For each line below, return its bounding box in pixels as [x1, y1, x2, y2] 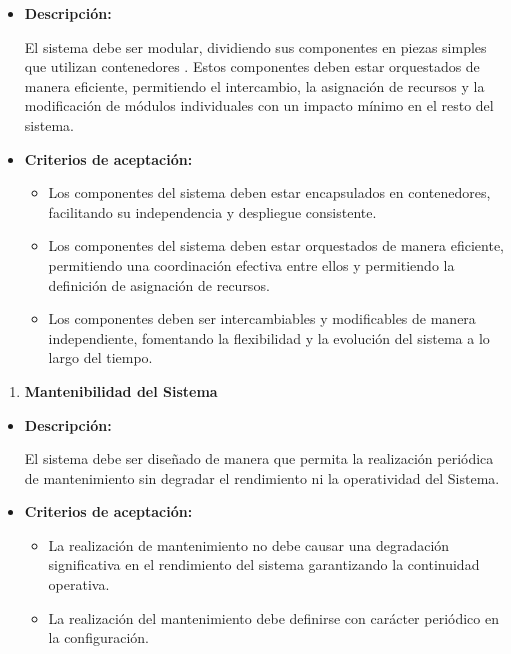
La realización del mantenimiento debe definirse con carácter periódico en [48, 607, 499, 628]
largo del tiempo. [48, 347, 153, 368]
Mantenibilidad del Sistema [24, 380, 218, 401]
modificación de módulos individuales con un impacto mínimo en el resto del [24, 95, 494, 116]
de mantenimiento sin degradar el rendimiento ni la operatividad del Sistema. [24, 467, 500, 488]
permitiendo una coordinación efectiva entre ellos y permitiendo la [48, 254, 455, 275]
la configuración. [48, 627, 149, 648]
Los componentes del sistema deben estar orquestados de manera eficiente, [48, 235, 504, 256]
